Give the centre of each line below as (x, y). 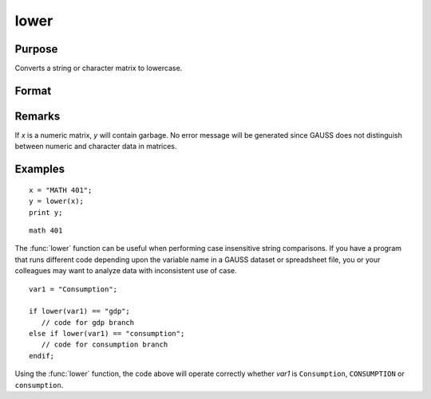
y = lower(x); (56, 201)
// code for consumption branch (105, 345)
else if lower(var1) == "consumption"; (107, 334)
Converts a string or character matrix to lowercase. (99, 68)
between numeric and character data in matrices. (96, 147)
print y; (46, 212)
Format (33, 90)
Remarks (38, 116)
